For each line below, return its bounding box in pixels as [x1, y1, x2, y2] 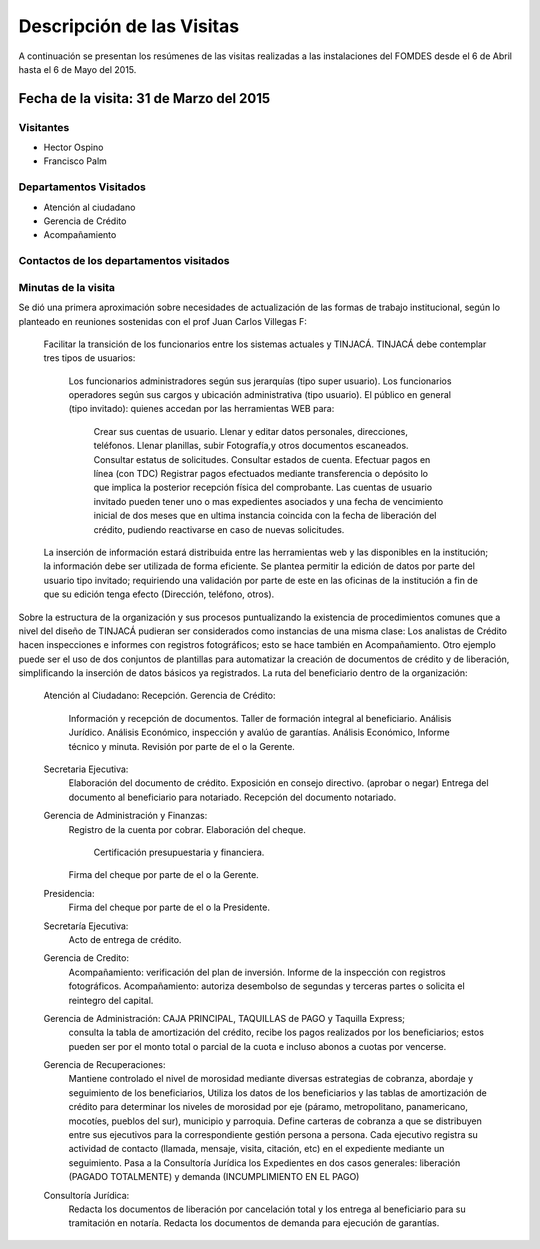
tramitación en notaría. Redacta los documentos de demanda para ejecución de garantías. [68, 1217, 440, 1229]
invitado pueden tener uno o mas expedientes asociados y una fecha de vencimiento [93, 495, 444, 507]
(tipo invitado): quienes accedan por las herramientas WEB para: [68, 403, 335, 415]
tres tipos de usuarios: [43, 352, 136, 364]
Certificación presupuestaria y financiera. [93, 846, 265, 858]
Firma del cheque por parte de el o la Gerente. [68, 869, 259, 881]
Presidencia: [43, 887, 95, 899]
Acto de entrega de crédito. [68, 933, 182, 945]
